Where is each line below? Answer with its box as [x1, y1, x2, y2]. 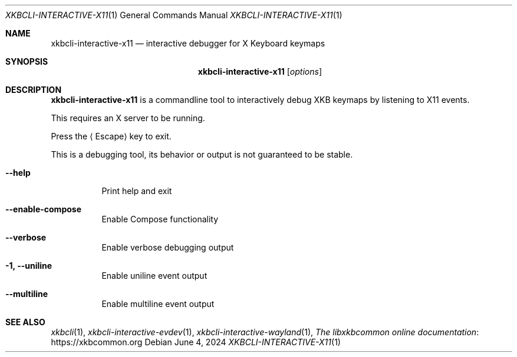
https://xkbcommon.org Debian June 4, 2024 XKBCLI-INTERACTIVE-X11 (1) [51, 337, 341, 347]
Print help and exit [101, 186, 172, 196]
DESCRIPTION [5, 85, 62, 95]
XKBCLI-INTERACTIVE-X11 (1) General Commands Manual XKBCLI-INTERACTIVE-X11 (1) [5, 10, 343, 20]
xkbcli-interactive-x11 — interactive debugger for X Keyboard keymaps [51, 38, 325, 48]
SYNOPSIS [5, 56, 48, 66]
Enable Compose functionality [101, 214, 219, 224]
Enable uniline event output [101, 271, 208, 281]
